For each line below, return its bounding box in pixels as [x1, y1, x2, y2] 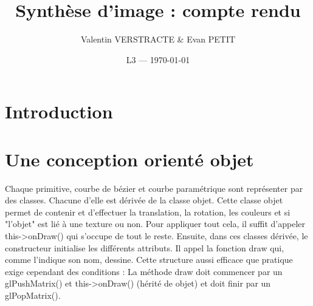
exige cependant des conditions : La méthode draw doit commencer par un [5, 265, 283, 277]
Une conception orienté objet [5, 146, 254, 171]
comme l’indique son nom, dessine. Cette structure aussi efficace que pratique [5, 253, 293, 266]
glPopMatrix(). [5, 288, 61, 301]
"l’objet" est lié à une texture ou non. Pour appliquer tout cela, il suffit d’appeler [5, 217, 306, 230]
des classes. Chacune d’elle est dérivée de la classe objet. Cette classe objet [5, 194, 283, 206]
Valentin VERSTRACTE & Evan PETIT [80, 33, 236, 46]
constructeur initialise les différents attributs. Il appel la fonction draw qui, [5, 241, 284, 254]
